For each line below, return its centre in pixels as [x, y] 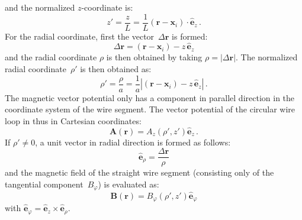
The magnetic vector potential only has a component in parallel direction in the [150, 97]
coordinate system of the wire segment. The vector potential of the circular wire [150, 109]
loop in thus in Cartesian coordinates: [73, 120]
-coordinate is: [107, 7]
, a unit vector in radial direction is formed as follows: [133, 142]
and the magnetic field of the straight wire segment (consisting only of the [139, 172]
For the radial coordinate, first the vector [80, 36]
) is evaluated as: [128, 184]
